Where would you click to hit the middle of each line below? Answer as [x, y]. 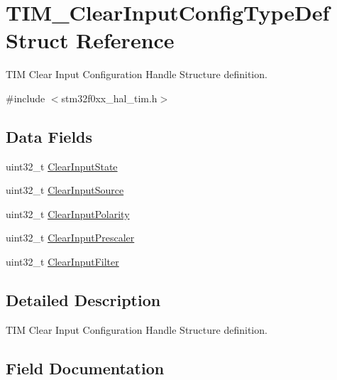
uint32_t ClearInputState [62, 166]
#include [26, 98]
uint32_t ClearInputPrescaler [70, 238]
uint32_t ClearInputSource [65, 190]
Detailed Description [83, 300]
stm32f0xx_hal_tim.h [109, 98]
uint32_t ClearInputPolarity [68, 213]
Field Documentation [85, 368]
